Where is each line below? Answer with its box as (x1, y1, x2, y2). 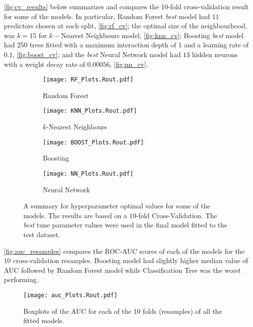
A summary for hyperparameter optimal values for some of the (23, 201, 211, 211)
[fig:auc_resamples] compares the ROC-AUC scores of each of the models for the (4, 245, 245, 256)
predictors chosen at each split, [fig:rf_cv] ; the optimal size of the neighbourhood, (4, 20, 247, 31)
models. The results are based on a (23, 210, 127, 220)
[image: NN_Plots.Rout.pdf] (43, 170, 134, 177)
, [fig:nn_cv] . (109, 59, 148, 69)
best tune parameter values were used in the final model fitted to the (23, 220, 228, 230)
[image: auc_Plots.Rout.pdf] (23, 291, 118, 299)
